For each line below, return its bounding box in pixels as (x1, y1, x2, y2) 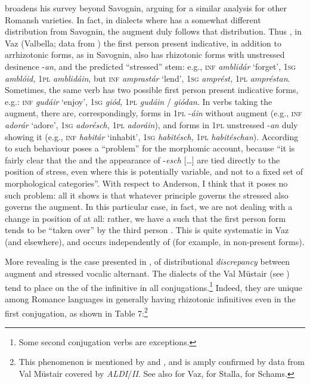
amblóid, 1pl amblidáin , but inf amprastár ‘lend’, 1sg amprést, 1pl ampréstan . (5, 72, 290, 84)
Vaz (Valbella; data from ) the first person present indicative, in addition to (5, 36, 281, 49)
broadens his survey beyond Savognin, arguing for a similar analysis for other (5, 2, 287, 14)
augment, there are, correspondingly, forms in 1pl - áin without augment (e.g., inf (5, 107, 302, 119)
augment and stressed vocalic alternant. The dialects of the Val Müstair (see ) (5, 267, 290, 280)
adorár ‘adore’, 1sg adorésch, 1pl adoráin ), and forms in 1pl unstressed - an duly (5, 118, 298, 131)
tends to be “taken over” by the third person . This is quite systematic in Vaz (5, 224, 289, 236)
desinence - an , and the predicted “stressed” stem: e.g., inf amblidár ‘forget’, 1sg (5, 60, 296, 72)
